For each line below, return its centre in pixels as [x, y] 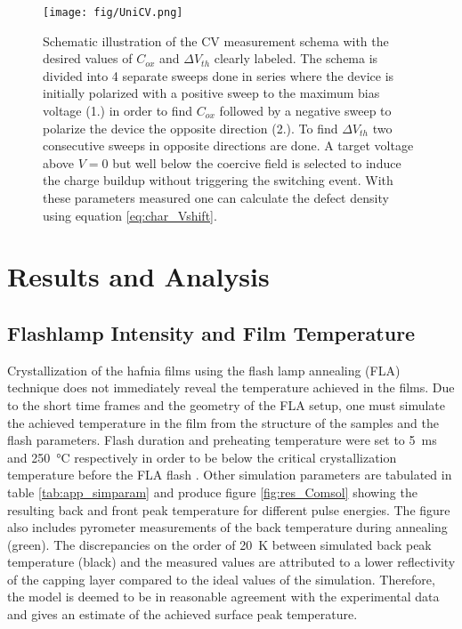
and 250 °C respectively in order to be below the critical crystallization [202, 457]
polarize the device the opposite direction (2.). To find [190, 128]
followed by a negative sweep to [305, 111]
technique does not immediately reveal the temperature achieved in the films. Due [231, 387]
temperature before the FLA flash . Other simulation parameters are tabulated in [230, 475]
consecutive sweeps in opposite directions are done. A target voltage [228, 145]
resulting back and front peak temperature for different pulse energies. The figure [229, 509]
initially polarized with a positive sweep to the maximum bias [211, 93]
